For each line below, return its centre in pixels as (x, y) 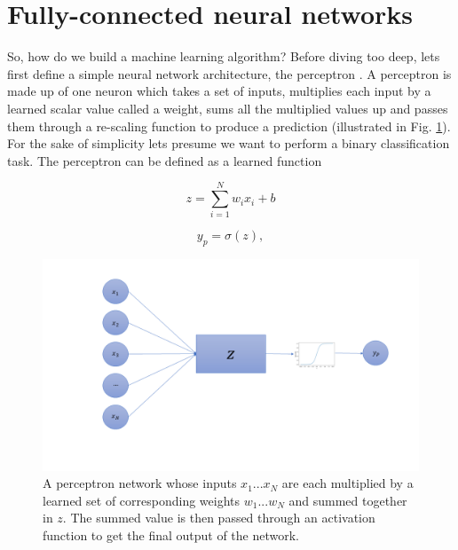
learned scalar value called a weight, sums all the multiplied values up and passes (228, 108)
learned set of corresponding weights (142, 500)
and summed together (348, 500)
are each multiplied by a (347, 483)
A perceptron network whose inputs (140, 483)
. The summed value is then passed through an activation (219, 518)
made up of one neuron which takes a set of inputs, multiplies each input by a (219, 91)
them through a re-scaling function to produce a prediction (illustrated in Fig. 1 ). (229, 126)
